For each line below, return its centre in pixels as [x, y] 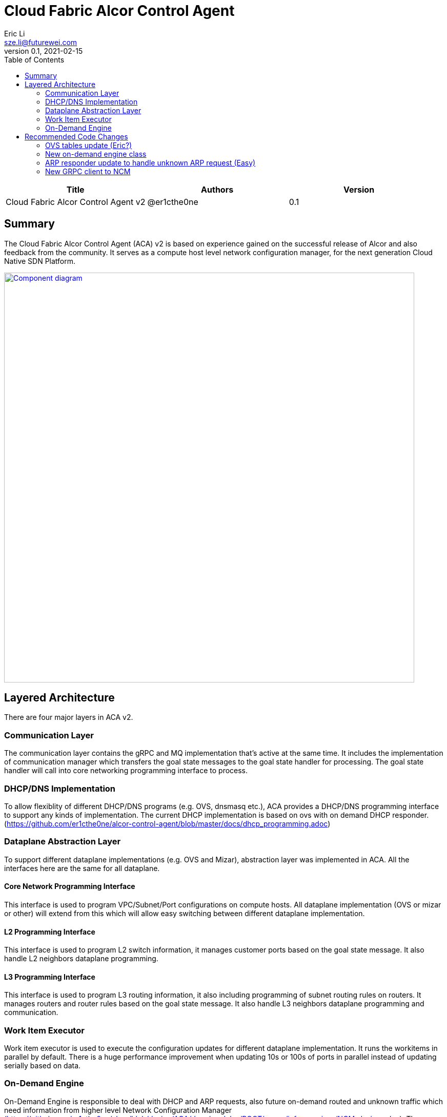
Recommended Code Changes [76, 136]
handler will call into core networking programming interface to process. [126, 771]
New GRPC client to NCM [88, 171]
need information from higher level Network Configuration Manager [118, 1110]
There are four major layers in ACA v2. [69, 717]
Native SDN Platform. [40, 261]
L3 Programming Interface [50, 977]
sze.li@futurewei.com [41, 42]
